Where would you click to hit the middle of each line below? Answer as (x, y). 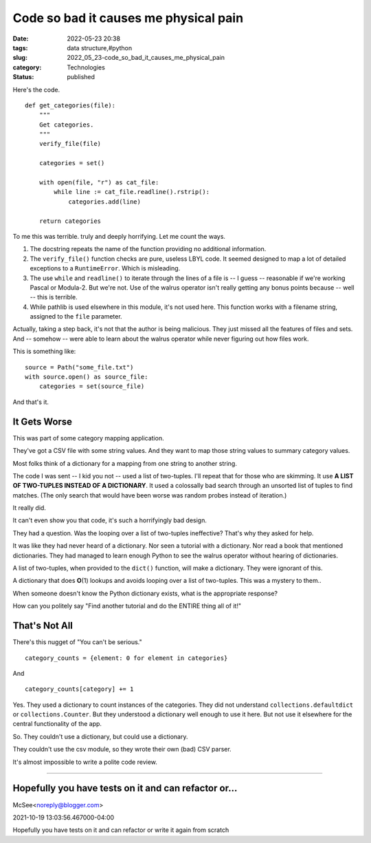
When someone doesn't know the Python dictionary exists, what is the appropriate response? (145, 593)
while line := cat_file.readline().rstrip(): (132, 192)
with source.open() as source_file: (87, 377)
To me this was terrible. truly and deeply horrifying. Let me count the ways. (119, 236)
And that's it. (31, 402)
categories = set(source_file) (92, 386)
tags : (20, 47)
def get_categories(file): (70, 105)
